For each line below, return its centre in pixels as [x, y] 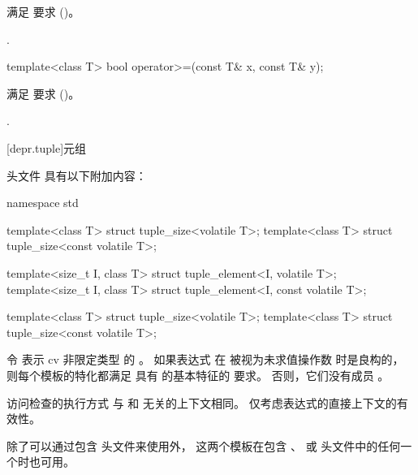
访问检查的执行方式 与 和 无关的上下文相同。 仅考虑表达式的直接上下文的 [202, 402]
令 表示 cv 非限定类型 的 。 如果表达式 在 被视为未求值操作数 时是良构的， [205, 359]
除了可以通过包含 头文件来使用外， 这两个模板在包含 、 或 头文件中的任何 [204, 445]
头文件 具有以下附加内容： [77, 175]
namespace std [43, 203]
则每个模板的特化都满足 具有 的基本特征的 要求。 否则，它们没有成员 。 [198, 375]
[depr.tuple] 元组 [47, 147]
